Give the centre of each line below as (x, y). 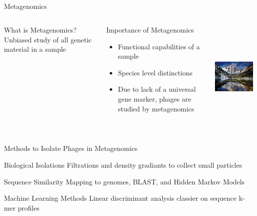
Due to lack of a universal (157, 89)
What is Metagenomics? (40, 29)
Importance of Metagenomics (150, 29)
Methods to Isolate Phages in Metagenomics (71, 148)
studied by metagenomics (156, 108)
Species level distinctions (155, 72)
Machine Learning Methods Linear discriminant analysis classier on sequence (120, 198)
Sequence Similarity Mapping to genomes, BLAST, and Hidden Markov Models (124, 181)
